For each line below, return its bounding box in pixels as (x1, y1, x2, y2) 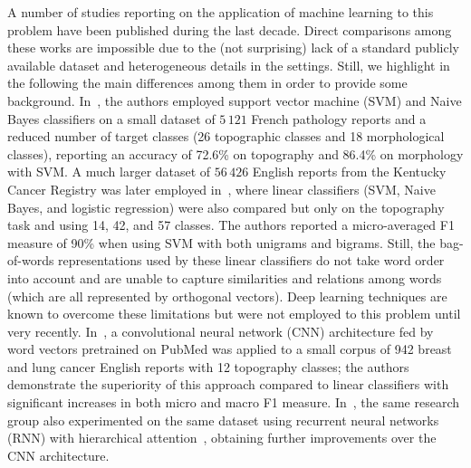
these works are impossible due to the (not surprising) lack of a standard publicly (7, 38, 459, 57)
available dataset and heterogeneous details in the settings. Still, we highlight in (7, 55, 450, 74)
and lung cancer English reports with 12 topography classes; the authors (7, 357, 409, 376)
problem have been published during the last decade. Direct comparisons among (7, 20, 452, 39)
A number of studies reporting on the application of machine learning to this (7, 3, 434, 21)
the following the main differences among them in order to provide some (7, 73, 408, 92)
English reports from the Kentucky (252, 162, 447, 181)
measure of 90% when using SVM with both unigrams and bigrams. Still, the (7, 233, 436, 252)
